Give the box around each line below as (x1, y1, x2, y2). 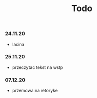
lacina (12, 41, 24, 47)
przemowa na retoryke (12, 88, 58, 94)
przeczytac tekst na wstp (12, 64, 63, 70)
